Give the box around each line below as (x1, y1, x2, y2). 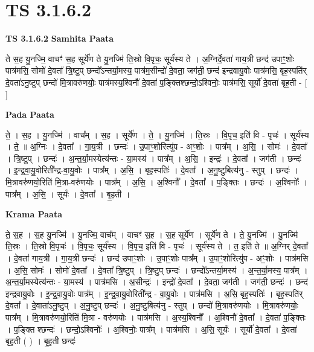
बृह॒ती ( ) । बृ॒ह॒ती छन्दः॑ (5, 334, 75, 347)
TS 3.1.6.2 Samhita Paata (5, 32, 114, 45)
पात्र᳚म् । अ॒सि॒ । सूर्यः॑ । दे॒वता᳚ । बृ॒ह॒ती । (5, 187, 130, 200)
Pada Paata (5, 108, 54, 121)
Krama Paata (5, 208, 62, 220)
